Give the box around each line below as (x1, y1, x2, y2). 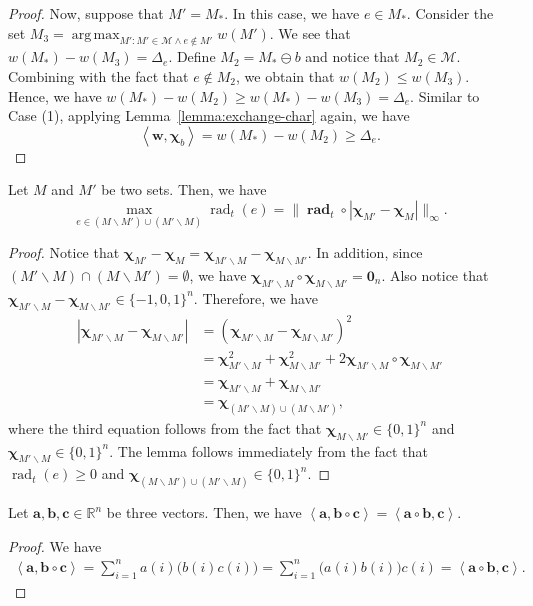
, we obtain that (236, 65, 335, 86)
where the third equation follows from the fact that (8, 417, 322, 438)
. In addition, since (307, 242, 423, 263)
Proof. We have (8, 535, 102, 556)
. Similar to (410, 85, 480, 106)
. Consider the (406, 3, 494, 23)
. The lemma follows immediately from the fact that (109, 440, 428, 461)
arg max (71, 27, 120, 42)
